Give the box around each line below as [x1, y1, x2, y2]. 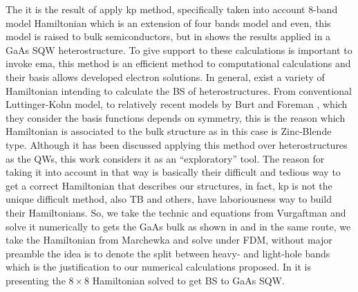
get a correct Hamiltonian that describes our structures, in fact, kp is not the [6, 178, 332, 192]
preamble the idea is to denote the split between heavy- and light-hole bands [6, 246, 330, 260]
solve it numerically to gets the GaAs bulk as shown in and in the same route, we [6, 219, 351, 233]
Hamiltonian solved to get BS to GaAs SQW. [92, 273, 285, 287]
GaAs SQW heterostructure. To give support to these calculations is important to [6, 42, 352, 57]
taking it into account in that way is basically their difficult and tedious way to [6, 165, 341, 179]
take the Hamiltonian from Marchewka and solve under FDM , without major [6, 232, 332, 247]
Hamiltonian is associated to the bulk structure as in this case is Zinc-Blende [6, 124, 332, 138]
